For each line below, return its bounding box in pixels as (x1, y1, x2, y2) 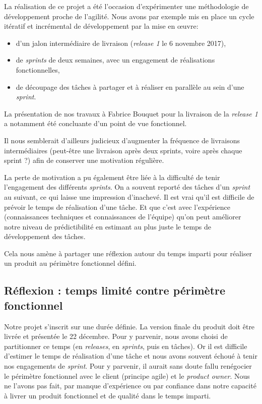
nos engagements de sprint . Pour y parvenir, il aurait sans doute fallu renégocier (4, 361, 252, 371)
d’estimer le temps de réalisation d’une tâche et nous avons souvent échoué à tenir (4, 351, 257, 361)
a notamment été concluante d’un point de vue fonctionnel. (4, 118, 187, 129)
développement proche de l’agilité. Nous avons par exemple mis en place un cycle (4, 11, 254, 21)
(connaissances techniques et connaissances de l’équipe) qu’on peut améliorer (4, 211, 241, 222)
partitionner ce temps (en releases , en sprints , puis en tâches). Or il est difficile (4, 340, 247, 351)
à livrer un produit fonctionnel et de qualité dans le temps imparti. (4, 390, 211, 400)
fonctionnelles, (16, 64, 60, 75)
